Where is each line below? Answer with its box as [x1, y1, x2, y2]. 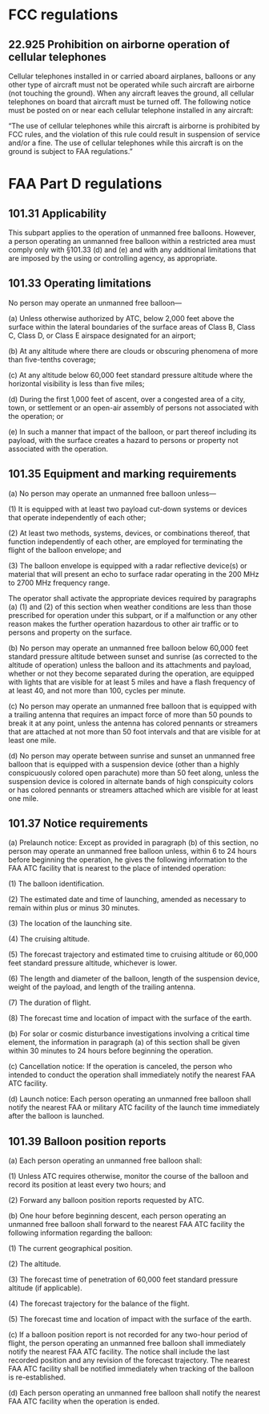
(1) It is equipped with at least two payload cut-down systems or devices [8, 504, 247, 514]
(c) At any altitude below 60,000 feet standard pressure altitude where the [8, 370, 254, 380]
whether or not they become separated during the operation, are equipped [8, 668, 255, 678]
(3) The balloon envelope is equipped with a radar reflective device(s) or [8, 560, 247, 571]
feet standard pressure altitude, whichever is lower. [8, 958, 178, 968]
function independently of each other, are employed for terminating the [8, 536, 243, 547]
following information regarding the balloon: [8, 1228, 153, 1237]
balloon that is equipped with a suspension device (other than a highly [8, 759, 240, 769]
